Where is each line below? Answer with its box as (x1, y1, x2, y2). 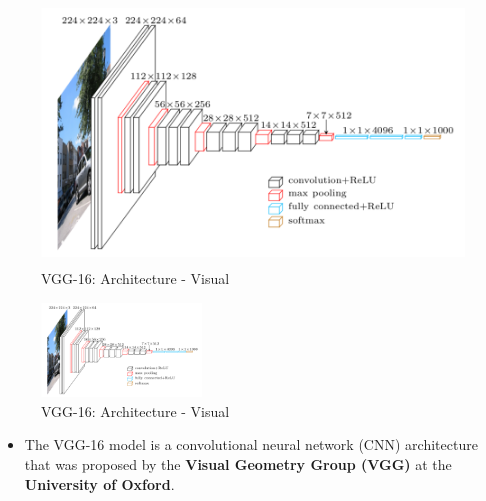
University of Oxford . (24, 473, 175, 494)
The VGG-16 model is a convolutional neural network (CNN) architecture (24, 434, 478, 455)
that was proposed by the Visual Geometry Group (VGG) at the (24, 454, 452, 475)
